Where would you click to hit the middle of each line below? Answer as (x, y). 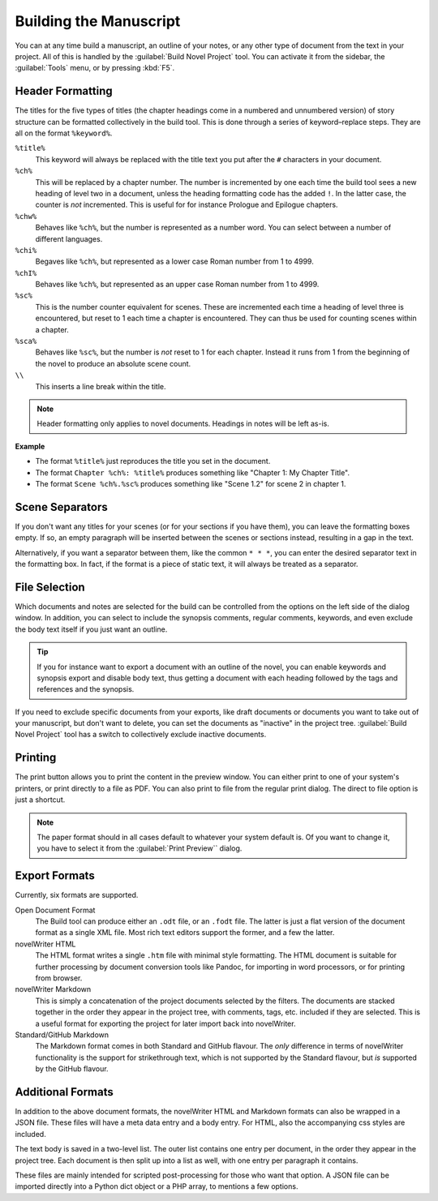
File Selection (50, 587)
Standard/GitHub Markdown (62, 1035)
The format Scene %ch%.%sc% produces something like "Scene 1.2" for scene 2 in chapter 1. (191, 483)
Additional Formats (64, 1092)
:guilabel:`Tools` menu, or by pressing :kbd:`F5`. (95, 68)
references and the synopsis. (86, 689)
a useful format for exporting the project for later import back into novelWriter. (165, 1023)
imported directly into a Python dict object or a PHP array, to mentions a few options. (157, 1186)
